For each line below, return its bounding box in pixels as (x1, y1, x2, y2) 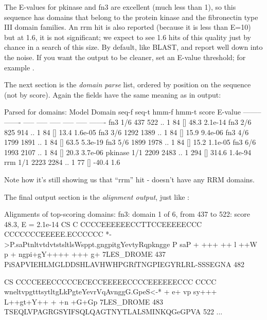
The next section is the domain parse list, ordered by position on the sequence (4, 79, 251, 90)
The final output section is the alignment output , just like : (4, 191, 189, 202)
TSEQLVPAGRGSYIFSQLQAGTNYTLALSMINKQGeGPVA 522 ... (4, 306, 223, 317)
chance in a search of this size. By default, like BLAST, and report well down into (4, 42, 263, 52)
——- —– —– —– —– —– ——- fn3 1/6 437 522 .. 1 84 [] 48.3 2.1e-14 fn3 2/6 (4, 116, 252, 127)
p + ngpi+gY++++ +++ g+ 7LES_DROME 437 (4, 249, 166, 259)
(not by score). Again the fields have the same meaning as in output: (4, 89, 221, 100)
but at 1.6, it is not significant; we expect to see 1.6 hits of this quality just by (4, 31, 251, 42)
